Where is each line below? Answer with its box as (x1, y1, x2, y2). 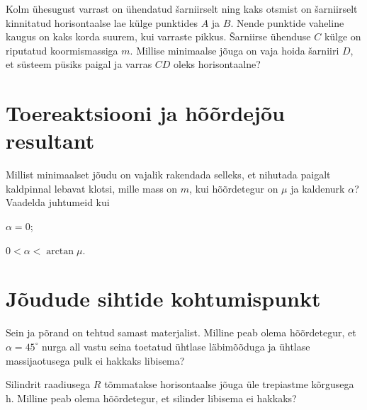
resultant (6, 126, 95, 155)
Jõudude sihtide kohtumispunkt (6, 284, 321, 313)
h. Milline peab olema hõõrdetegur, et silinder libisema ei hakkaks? (6, 390, 297, 405)
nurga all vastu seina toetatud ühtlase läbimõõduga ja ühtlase (42, 338, 310, 353)
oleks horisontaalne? (174, 57, 261, 72)
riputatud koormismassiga (6, 42, 118, 57)
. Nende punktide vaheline (230, 15, 344, 30)
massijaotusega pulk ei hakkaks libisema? (6, 353, 185, 368)
